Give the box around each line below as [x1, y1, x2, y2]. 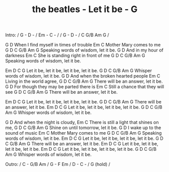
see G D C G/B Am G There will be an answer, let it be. [5, 89, 118, 95]
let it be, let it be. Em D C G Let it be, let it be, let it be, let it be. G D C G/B [5, 146, 157, 152]
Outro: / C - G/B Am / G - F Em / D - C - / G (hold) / [5, 161, 110, 167]
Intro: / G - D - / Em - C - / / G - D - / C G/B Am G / [5, 32, 109, 38]
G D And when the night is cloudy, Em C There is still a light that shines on [5, 120, 159, 126]
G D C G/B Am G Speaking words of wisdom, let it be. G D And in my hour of [5, 47, 164, 53]
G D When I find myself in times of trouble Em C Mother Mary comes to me [5, 42, 161, 48]
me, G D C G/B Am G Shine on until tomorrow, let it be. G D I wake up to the [5, 125, 161, 131]
